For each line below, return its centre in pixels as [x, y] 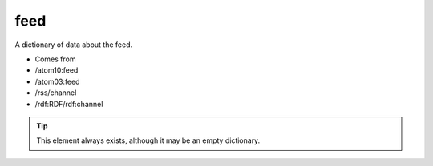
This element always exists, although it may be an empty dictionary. [148, 140]
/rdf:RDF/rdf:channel [69, 104]
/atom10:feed [57, 70]
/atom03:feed [57, 81]
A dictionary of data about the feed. [74, 45]
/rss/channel [56, 93]
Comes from [55, 59]
